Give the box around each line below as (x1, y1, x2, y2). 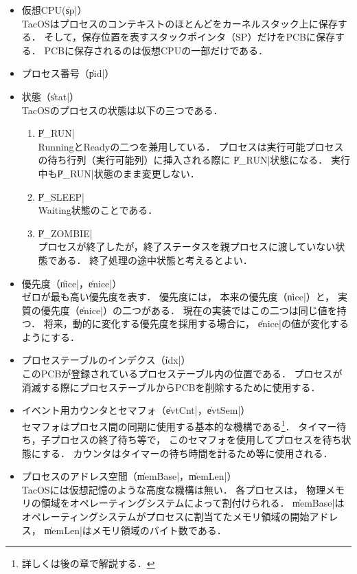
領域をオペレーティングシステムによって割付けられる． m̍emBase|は (41, 496, 345, 510)
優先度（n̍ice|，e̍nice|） (21, 276, 122, 290)
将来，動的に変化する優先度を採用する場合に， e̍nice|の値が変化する (43, 316, 349, 331)
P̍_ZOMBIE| (38, 225, 93, 240)
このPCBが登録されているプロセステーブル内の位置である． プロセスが (21, 366, 343, 381)
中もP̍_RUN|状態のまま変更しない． (38, 166, 200, 180)
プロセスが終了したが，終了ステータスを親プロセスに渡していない (38, 239, 336, 254)
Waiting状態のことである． (38, 203, 158, 217)
